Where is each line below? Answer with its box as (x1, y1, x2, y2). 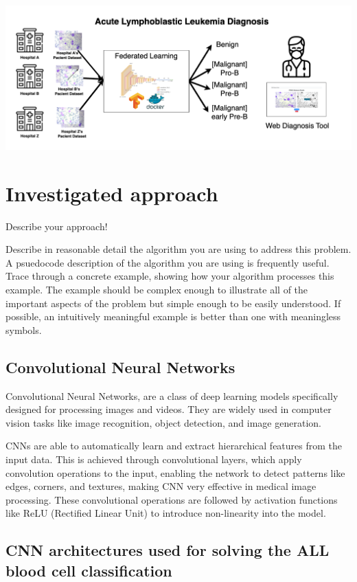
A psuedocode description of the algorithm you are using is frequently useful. (5, 255, 330, 269)
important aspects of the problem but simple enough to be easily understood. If (5, 295, 341, 310)
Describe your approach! (5, 219, 108, 233)
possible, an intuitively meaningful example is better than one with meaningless (5, 309, 341, 324)
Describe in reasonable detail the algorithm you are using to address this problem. (5, 242, 352, 256)
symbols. (5, 322, 42, 337)
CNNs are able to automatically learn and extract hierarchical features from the (5, 438, 343, 453)
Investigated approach (5, 179, 218, 207)
